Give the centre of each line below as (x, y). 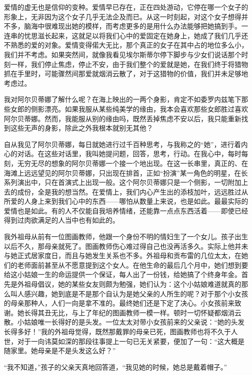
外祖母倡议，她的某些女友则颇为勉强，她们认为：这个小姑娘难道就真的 (129, 284)
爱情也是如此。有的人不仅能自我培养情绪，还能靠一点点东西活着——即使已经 (126, 210)
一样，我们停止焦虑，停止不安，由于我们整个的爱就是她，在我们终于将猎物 (129, 64)
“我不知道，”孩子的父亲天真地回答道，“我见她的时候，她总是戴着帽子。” (116, 367)
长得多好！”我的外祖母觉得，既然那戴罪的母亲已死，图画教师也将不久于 (118, 331)
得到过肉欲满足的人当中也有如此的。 (62, 220)
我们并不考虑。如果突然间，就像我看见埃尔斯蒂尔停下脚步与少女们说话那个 (123, 54)
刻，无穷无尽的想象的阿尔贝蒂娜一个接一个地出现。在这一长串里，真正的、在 (126, 163)
